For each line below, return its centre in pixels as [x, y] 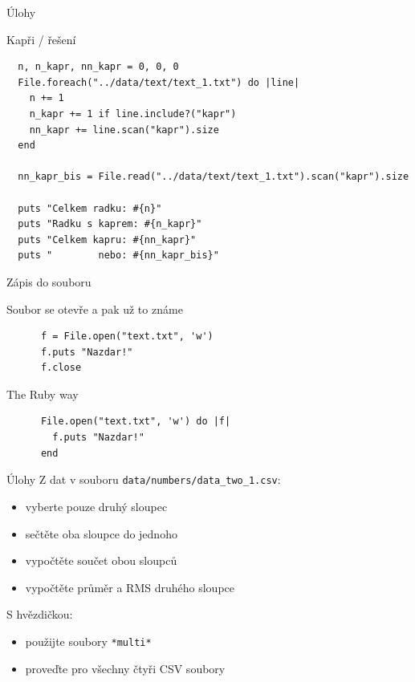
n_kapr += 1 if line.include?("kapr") [133, 114]
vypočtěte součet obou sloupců [101, 560]
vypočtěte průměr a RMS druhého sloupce [130, 587]
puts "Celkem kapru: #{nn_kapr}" [107, 240]
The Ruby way [43, 394]
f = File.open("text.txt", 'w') [127, 337]
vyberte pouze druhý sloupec [96, 506]
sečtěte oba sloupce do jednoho [101, 533]
